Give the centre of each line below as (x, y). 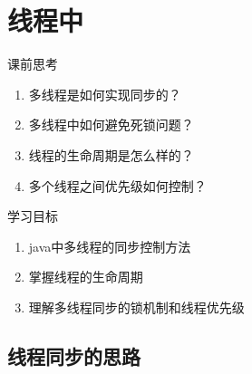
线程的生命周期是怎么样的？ (111, 154)
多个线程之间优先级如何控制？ (117, 185)
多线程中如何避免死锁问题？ (111, 125)
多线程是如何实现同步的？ (105, 94)
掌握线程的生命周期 (86, 277)
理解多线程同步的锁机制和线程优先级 (136, 307)
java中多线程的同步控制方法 (110, 246)
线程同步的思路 (74, 355)
